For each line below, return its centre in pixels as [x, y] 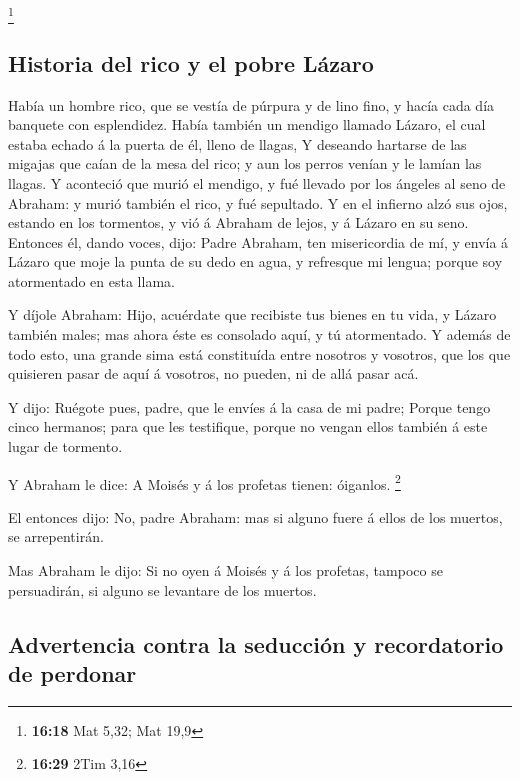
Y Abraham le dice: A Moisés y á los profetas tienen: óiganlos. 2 [204, 482]
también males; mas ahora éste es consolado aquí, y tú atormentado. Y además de [259, 334]
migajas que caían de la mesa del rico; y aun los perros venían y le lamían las [245, 163]
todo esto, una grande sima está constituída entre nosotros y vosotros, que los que [259, 353]
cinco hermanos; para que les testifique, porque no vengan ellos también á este [248, 426]
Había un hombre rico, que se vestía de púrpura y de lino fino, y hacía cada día [251, 104]
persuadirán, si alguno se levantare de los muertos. [162, 589]
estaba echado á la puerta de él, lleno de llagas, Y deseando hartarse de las [237, 143]
